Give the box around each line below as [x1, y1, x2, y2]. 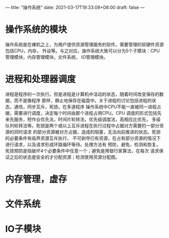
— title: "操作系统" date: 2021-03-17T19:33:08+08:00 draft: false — [5, 5, 145, 10]
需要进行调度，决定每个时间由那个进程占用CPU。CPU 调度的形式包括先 [14, 110, 162, 116]
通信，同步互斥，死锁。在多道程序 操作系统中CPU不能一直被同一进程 [14, 104, 157, 110]
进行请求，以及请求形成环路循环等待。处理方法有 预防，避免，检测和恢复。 [5, 141, 161, 147]
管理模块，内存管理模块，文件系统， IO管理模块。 [5, 54, 108, 60]
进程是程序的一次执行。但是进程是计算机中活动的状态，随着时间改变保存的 [5, 91, 159, 97]
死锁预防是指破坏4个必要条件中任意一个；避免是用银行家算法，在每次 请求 [5, 147, 159, 153]
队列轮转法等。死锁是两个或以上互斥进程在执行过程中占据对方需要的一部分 [5, 122, 159, 128]
